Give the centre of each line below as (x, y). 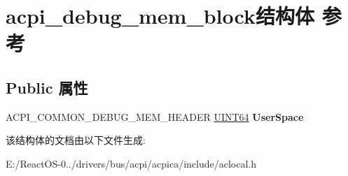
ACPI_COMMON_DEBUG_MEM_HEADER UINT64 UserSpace (155, 116)
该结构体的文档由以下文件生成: (76, 140)
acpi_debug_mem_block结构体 (160, 16)
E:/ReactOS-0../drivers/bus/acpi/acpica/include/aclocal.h (131, 163)
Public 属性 (47, 87)
